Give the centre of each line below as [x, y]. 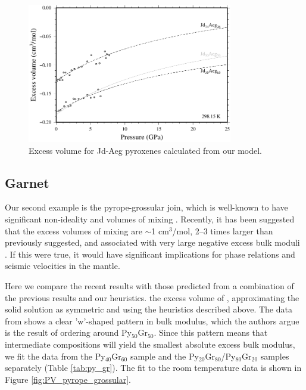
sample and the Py [164, 356]
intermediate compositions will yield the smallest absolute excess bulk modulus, [150, 344]
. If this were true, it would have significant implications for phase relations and [150, 254]
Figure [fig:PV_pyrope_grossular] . [68, 379]
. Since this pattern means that [211, 332]
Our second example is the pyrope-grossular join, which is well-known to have [146, 207]
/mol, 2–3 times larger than [223, 230]
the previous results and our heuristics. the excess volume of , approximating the [152, 297]
